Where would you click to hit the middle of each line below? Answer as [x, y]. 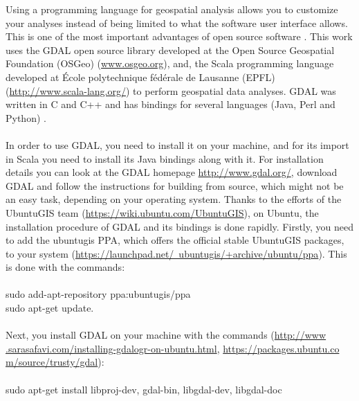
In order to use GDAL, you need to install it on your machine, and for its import [177, 144]
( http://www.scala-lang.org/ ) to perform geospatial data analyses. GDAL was [171, 90]
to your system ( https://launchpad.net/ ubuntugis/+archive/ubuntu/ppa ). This [176, 253]
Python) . [26, 117]
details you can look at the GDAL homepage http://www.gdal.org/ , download [172, 172]
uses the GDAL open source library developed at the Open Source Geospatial [170, 50]
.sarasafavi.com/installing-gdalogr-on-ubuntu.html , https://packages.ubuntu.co [173, 348]
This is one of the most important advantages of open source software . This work [179, 36]
